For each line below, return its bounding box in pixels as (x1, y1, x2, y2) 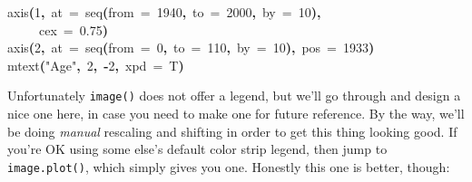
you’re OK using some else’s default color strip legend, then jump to (7, 139, 388, 158)
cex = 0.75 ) (39, 20, 108, 39)
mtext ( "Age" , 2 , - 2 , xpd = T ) (7, 55, 184, 74)
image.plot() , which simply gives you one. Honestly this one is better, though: (7, 157, 450, 176)
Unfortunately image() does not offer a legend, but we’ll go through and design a (7, 86, 461, 105)
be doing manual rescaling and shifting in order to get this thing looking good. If (7, 121, 457, 140)
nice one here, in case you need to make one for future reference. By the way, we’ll (7, 104, 465, 123)
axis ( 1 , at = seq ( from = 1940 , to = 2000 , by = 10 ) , (7, 3, 321, 21)
